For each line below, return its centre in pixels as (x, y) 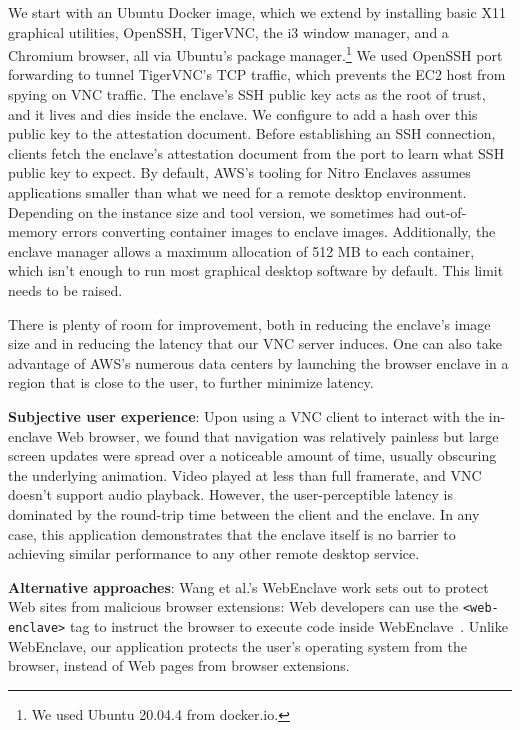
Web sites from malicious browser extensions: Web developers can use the (233, 606)
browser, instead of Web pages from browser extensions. (179, 665)
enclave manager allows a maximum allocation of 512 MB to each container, (241, 250)
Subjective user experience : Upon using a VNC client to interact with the (246, 415)
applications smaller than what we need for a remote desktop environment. (237, 192)
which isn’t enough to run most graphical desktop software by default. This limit (256, 270)
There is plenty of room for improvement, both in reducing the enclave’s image (249, 323)
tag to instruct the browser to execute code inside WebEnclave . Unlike (288, 625)
